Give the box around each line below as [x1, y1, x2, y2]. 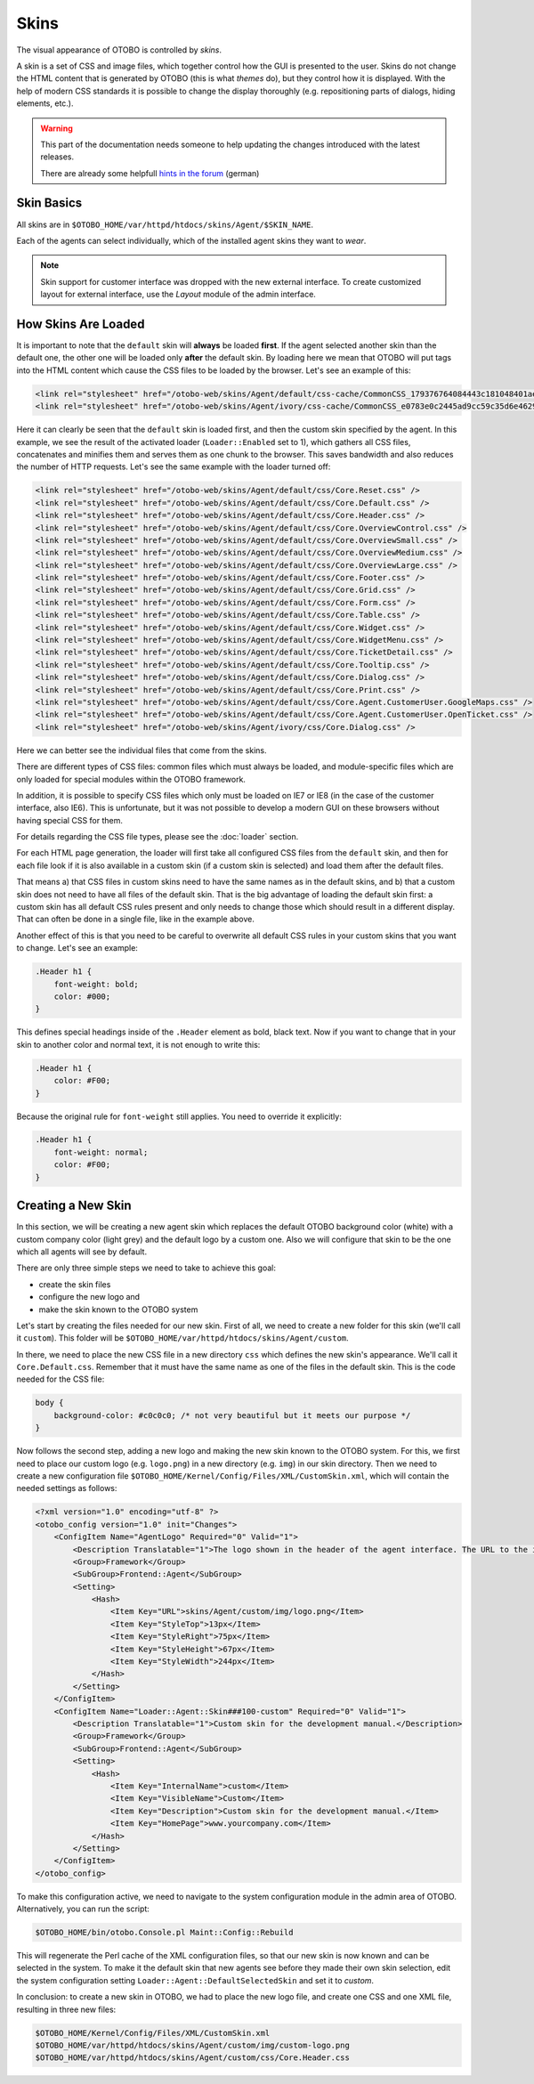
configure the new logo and [38, 1292, 141, 1302]
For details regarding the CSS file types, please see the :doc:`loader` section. [16, 831, 299, 842]
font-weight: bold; [53, 979, 140, 989]
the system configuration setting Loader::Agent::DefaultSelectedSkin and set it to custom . [16, 1975, 374, 1985]
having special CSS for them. [16, 815, 124, 825]
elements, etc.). [16, 98, 74, 109]
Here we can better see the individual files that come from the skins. [16, 744, 267, 756]
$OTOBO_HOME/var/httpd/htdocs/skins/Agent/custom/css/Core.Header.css [35, 2053, 351, 2063]
